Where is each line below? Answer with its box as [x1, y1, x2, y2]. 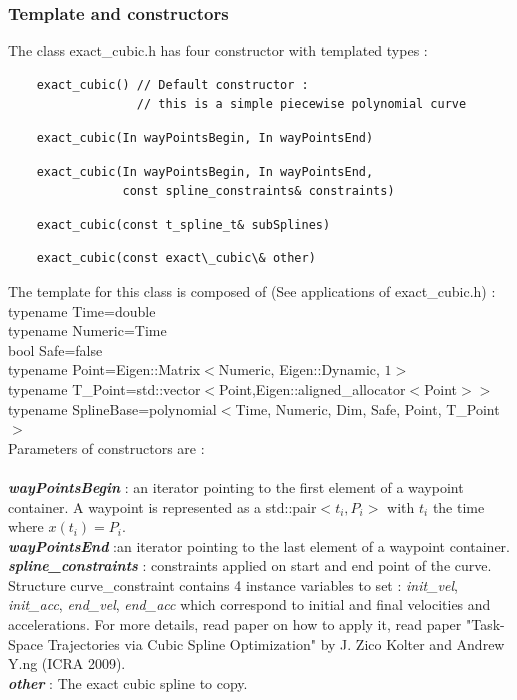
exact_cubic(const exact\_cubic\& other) [36, 251, 316, 266]
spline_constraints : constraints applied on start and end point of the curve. [8, 555, 492, 576]
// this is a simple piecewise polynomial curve [136, 97, 467, 112]
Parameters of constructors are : [8, 437, 205, 458]
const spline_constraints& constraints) [122, 184, 395, 199]
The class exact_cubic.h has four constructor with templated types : [8, 40, 428, 61]
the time [432, 496, 485, 517]
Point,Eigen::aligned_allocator [219, 378, 406, 399]
